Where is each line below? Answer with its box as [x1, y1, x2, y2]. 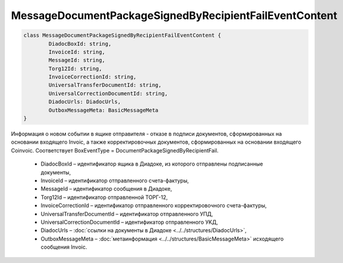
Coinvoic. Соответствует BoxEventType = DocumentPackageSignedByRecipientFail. [11, 147, 219, 154]
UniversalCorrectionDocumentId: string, [48, 90, 168, 97]
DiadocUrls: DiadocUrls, [48, 99, 121, 105]
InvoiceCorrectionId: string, [48, 74, 137, 80]
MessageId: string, [48, 57, 105, 64]
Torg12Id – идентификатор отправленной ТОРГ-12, [40, 194, 168, 201]
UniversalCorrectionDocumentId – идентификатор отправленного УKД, [40, 218, 218, 226]
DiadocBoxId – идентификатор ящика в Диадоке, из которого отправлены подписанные [40, 160, 263, 167]
